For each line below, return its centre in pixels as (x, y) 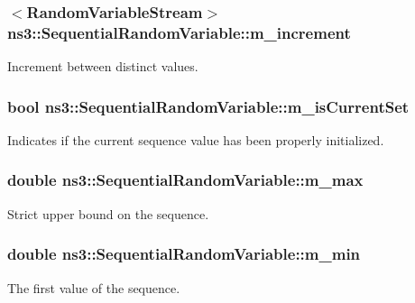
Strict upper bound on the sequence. (108, 213)
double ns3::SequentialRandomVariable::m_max (185, 180)
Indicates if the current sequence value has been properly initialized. (196, 139)
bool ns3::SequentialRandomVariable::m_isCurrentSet (208, 106)
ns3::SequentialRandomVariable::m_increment (179, 32)
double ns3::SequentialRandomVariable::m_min (184, 254)
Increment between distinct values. (103, 66)
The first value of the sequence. (94, 287)
